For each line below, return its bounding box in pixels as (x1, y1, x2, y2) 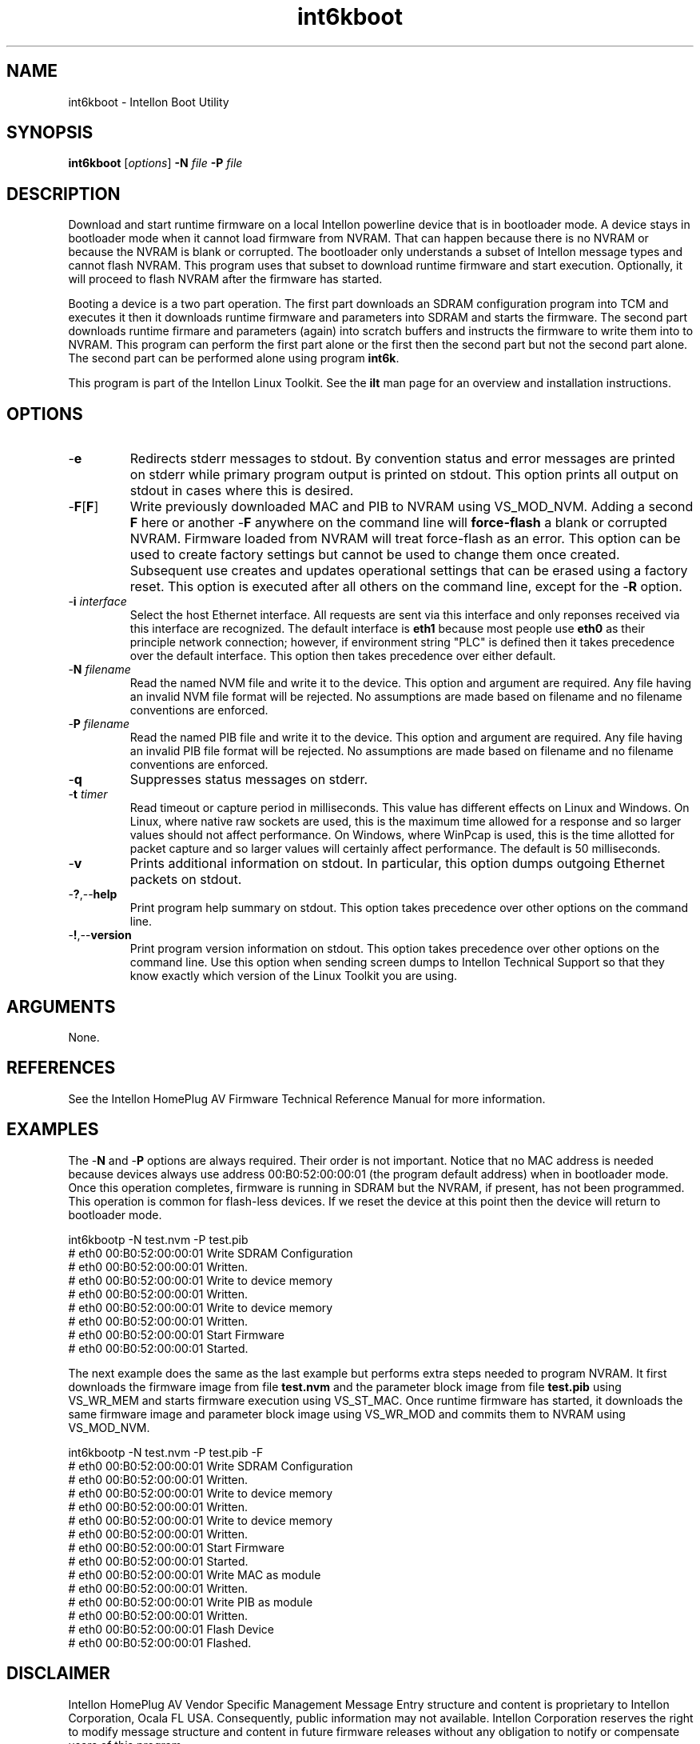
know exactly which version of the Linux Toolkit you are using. (129, 969, 458, 983)
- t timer (68, 787, 108, 802)
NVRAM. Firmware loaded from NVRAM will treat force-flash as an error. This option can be (129, 530, 681, 547)
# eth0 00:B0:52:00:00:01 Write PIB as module (68, 1594, 313, 1609)
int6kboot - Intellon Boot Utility (68, 94, 229, 109)
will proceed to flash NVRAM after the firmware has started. (68, 272, 383, 286)
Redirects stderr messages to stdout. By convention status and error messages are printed (129, 450, 675, 467)
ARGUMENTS (6, 996, 116, 1017)
